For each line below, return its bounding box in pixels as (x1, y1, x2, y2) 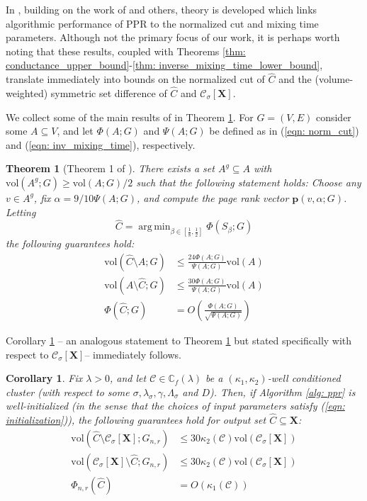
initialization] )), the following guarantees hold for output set (6, 412, 266, 427)
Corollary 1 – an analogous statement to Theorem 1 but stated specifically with (6, 332, 352, 347)
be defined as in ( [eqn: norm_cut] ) (209, 123, 359, 138)
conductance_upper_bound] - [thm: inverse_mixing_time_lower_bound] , (6, 57, 323, 72)
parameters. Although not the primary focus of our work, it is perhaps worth (6, 30, 340, 45)
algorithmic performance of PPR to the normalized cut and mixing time (6, 16, 319, 30)
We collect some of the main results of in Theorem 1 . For (6, 109, 254, 124)
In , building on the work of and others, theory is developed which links (6, 2, 317, 16)
